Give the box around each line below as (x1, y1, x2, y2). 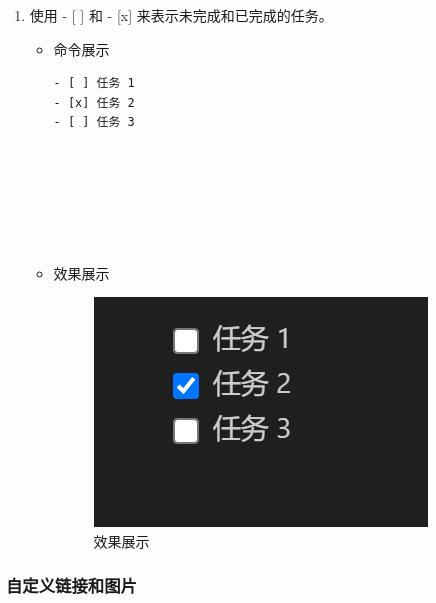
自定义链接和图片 (6, 573, 137, 598)
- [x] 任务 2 (53, 95, 135, 110)
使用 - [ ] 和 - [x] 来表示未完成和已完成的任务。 (29, 5, 333, 25)
